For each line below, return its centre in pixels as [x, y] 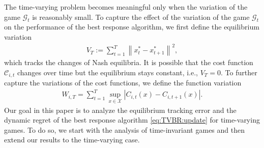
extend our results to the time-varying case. [72, 140]
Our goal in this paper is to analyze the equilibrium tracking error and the [120, 110]
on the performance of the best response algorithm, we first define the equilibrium [132, 27]
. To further [239, 72]
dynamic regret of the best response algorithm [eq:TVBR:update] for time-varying [132, 120]
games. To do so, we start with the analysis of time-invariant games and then [124, 129]
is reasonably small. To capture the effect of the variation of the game [141, 17]
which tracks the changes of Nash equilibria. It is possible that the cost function [129, 62]
